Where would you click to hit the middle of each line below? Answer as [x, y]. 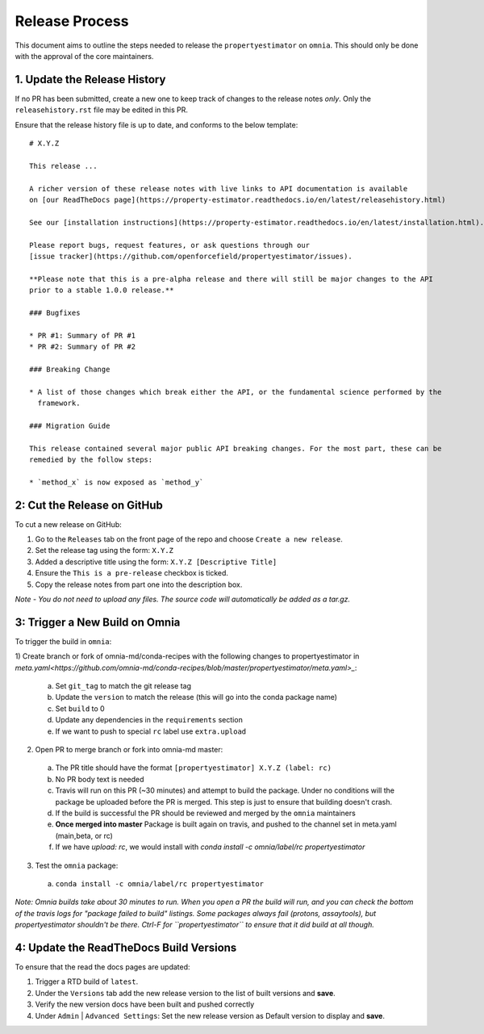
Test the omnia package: [77, 865]
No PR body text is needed [100, 779]
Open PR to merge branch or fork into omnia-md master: [129, 750]
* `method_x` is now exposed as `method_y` [117, 482]
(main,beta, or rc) [84, 835]
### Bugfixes [55, 312]
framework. [59, 403]
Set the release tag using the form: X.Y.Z [104, 550]
